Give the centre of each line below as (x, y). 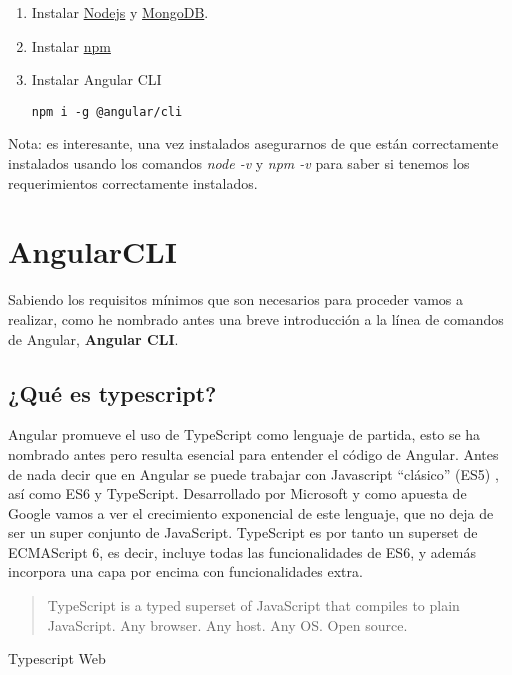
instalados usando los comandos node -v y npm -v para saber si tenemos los (239, 163)
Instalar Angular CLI (96, 79)
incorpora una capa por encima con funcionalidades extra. (185, 571)
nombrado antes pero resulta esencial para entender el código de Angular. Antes (253, 453)
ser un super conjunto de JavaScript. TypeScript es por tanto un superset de (243, 532)
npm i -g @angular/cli (107, 111)
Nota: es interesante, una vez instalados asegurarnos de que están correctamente (253, 143)
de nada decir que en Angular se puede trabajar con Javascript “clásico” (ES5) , (253, 473)
